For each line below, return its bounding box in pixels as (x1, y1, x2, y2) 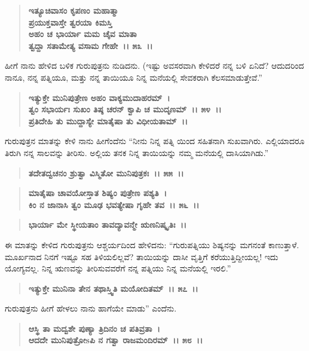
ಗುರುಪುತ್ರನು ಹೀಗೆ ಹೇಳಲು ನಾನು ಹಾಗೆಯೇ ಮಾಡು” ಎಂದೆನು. (5, 302, 177, 315)
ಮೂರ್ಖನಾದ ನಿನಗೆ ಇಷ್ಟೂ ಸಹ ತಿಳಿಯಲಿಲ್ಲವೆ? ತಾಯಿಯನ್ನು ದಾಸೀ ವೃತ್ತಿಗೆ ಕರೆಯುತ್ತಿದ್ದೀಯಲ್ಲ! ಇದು (5, 250, 279, 263)
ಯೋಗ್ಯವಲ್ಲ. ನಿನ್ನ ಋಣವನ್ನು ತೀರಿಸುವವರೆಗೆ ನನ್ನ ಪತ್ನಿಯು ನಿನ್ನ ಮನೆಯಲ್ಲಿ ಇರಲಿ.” (5, 262, 231, 274)
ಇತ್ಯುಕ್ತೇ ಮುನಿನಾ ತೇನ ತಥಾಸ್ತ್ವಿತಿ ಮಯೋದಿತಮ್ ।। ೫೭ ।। (28, 282, 198, 294)
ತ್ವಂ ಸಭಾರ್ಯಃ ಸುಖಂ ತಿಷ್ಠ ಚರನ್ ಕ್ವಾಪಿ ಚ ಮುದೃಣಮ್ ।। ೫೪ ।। (28, 103, 222, 115)
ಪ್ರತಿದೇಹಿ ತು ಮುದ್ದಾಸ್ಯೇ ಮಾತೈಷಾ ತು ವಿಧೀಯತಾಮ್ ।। (28, 114, 188, 127)
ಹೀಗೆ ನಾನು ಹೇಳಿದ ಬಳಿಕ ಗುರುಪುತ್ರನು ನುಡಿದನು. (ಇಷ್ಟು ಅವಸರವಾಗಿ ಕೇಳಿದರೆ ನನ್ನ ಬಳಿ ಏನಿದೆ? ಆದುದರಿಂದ (5, 59, 304, 72)
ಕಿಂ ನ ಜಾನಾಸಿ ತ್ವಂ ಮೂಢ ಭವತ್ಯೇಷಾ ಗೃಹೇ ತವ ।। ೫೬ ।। (28, 198, 200, 210)
